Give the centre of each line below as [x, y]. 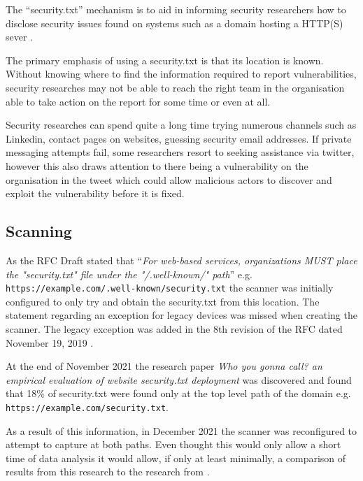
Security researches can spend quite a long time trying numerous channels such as [181, 125]
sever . [20, 37]
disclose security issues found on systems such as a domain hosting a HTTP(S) [175, 23]
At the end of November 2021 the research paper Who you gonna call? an [164, 366]
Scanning [39, 231]
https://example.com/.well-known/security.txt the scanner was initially [170, 288]
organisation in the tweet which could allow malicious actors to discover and [169, 179]
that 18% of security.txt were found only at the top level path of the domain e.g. [178, 393]
